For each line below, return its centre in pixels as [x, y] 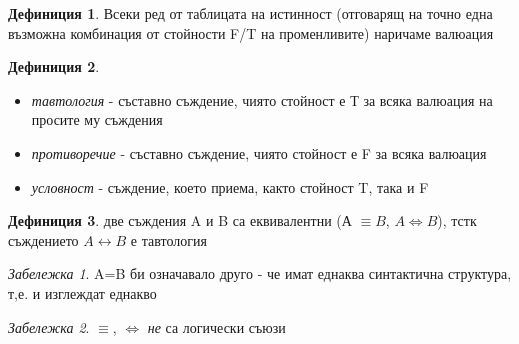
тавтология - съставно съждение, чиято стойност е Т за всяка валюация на [262, 99]
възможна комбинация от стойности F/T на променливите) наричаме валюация [251, 32]
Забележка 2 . [49, 326]
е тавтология [168, 239]
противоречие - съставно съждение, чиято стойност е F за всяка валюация [259, 152]
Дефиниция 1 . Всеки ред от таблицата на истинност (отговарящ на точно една [250, 13]
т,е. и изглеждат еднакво [82, 292]
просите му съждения [97, 119]
